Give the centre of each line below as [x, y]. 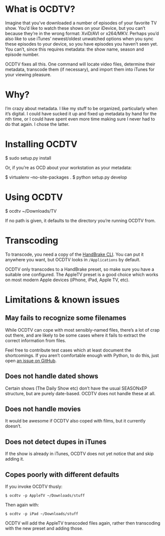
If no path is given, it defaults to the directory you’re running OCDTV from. [81, 220]
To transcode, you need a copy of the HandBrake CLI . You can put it [75, 254]
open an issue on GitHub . [31, 360]
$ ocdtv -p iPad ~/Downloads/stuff [42, 514]
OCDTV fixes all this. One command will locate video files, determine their [80, 64]
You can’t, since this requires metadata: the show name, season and [75, 49]
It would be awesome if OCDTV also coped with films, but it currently [75, 421]
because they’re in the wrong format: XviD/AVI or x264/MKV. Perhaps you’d [82, 33]
